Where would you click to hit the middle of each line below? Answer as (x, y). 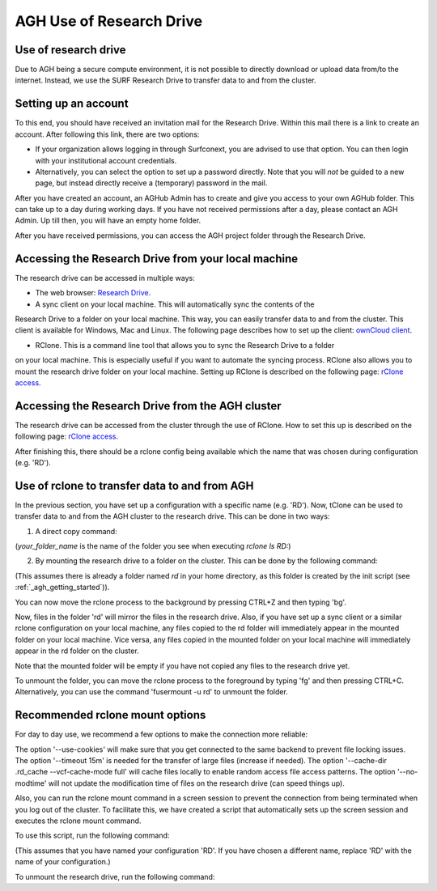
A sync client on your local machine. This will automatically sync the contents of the (175, 304)
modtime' (31, 783)
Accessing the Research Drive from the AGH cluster (148, 406)
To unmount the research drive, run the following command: (115, 876)
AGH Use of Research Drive (108, 21)
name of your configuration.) (63, 862)
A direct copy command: (76, 531)
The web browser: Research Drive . (93, 293)
